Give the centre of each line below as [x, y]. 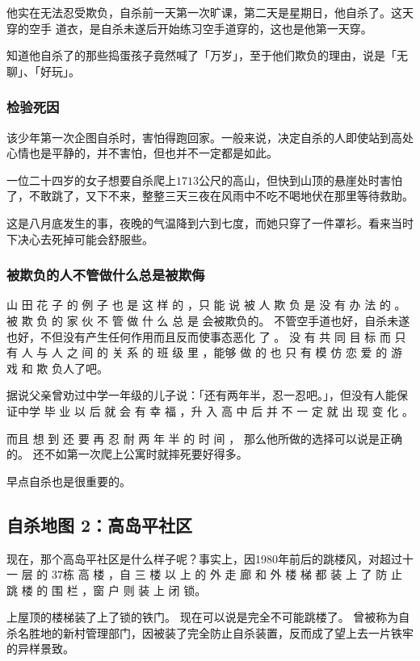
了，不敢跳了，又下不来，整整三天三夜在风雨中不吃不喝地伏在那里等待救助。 [210, 196]
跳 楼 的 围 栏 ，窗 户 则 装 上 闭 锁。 [107, 590]
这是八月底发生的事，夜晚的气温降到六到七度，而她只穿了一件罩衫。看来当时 [210, 222]
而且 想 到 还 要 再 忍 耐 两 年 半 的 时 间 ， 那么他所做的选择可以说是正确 [204, 438]
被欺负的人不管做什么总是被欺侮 [106, 275]
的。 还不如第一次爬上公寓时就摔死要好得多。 [127, 454]
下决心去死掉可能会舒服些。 [80, 238]
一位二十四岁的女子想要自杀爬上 [91, 180]
